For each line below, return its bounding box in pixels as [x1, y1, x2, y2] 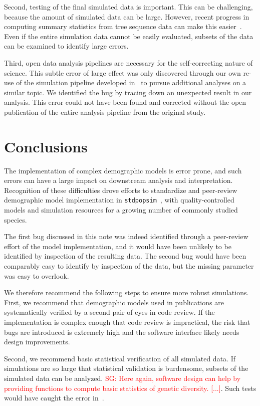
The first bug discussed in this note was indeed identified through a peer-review [4, 231, 248, 242]
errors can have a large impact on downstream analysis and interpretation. [4, 175, 233, 185]
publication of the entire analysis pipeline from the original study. [4, 106, 206, 117]
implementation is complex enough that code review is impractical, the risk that [4, 317, 250, 327]
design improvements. [4, 336, 70, 347]
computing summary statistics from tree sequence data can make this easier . [4, 21, 242, 32]
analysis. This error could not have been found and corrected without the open [4, 97, 246, 107]
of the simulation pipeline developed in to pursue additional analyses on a [16, 77, 246, 88]
